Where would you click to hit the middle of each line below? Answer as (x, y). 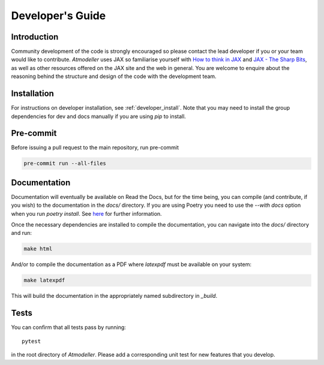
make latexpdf (44, 280)
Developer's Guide (58, 16)
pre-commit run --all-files (65, 164)
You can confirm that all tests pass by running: (68, 327)
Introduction (35, 37)
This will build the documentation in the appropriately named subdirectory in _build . (114, 296)
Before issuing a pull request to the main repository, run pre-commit (95, 147)
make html (38, 249)
